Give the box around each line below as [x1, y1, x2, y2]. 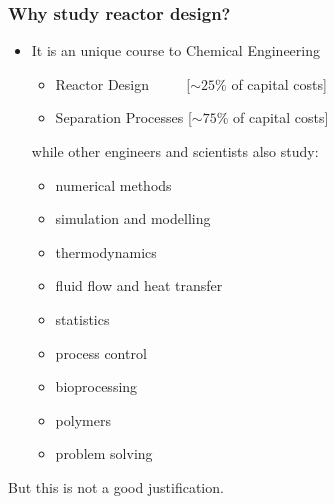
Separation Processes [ [55, 107, 192, 128]
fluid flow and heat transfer [55, 275, 223, 296]
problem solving [55, 443, 153, 464]
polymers [55, 409, 111, 430]
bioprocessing [55, 376, 138, 397]
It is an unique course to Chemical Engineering [31, 40, 320, 61]
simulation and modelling [55, 208, 211, 229]
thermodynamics [55, 241, 157, 262]
